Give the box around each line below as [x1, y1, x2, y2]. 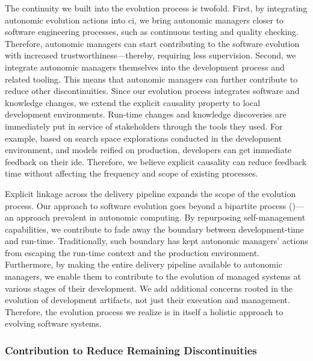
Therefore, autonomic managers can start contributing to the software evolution [5, 37, 300, 49]
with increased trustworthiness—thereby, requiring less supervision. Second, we [5, 49, 296, 61]
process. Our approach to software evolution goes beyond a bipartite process [5, 199, 287, 212]
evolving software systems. [5, 317, 102, 330]
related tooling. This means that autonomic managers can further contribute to [5, 72, 298, 85]
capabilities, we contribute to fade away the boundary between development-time [5, 222, 304, 235]
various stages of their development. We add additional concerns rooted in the [5, 281, 293, 294]
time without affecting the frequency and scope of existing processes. [5, 167, 258, 180]
